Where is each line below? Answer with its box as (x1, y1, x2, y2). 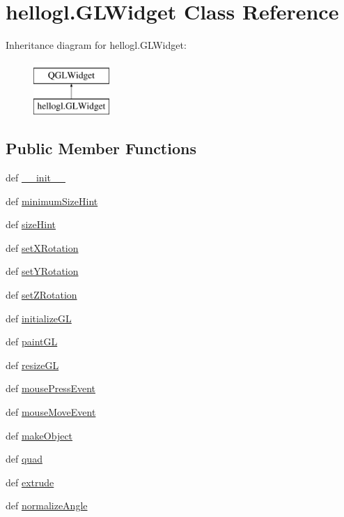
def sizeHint (6, 217, 56, 232)
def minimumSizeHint (6, 193, 98, 208)
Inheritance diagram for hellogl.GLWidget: (6, 38, 187, 52)
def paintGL (6, 334, 58, 349)
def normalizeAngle (6, 498, 88, 513)
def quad (6, 451, 42, 466)
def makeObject (6, 428, 73, 442)
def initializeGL (6, 310, 72, 325)
